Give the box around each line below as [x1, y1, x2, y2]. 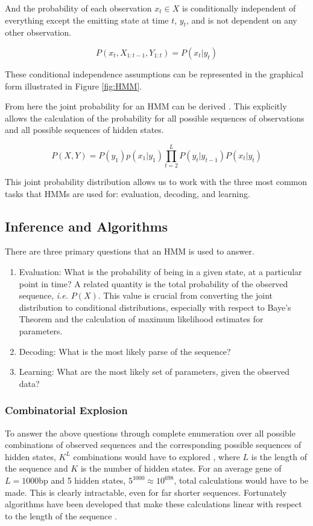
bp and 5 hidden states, [39, 474, 126, 486]
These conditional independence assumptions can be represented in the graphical [5, 67, 303, 80]
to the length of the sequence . [5, 509, 117, 522]
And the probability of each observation [5, 2, 152, 14]
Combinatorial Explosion [5, 403, 128, 418]
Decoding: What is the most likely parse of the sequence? [19, 345, 231, 357]
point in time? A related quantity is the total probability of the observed [19, 277, 288, 290]
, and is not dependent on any [186, 13, 297, 26]
